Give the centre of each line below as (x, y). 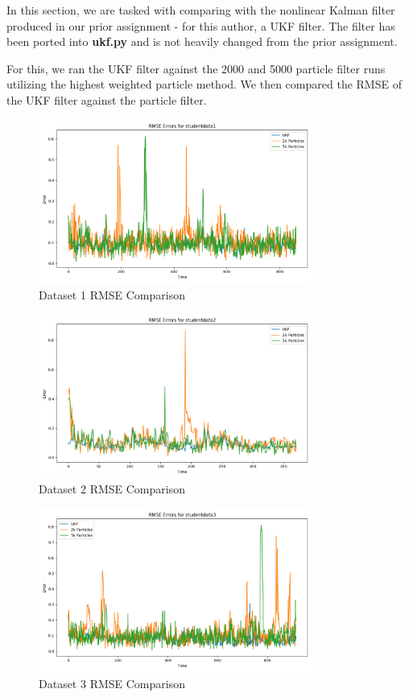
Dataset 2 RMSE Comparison (112, 489)
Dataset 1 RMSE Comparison (112, 294)
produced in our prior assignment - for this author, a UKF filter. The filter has (201, 25)
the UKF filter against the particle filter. (107, 99)
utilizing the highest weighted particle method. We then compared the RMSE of (204, 84)
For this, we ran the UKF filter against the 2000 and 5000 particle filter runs (196, 68)
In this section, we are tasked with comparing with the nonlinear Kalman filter (201, 10)
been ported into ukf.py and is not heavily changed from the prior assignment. (202, 41)
